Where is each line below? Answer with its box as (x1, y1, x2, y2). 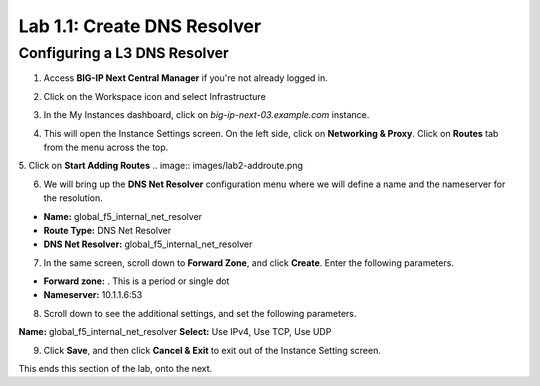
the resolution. (43, 192, 104, 204)
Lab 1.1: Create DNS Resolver (18, 15, 262, 37)
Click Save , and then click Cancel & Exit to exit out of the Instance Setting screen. (43, 344, 382, 356)
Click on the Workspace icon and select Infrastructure (43, 90, 267, 102)
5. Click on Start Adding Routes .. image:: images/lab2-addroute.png (18, 160, 304, 172)
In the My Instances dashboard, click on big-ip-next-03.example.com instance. (43, 109, 370, 121)
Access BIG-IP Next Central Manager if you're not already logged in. (43, 72, 329, 84)
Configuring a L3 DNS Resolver (18, 44, 229, 62)
